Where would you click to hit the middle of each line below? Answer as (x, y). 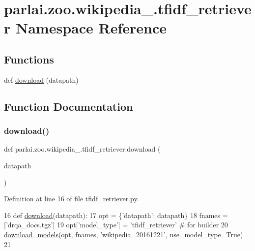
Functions (29, 59)
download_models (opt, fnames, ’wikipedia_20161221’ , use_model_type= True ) (124, 234)
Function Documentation (69, 106)
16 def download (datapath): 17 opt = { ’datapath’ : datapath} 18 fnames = (116, 215)
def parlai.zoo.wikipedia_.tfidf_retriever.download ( (82, 149)
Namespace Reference (91, 28)
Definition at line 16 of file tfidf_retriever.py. (71, 199)
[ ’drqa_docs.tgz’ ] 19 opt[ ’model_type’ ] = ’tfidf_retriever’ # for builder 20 (116, 225)
